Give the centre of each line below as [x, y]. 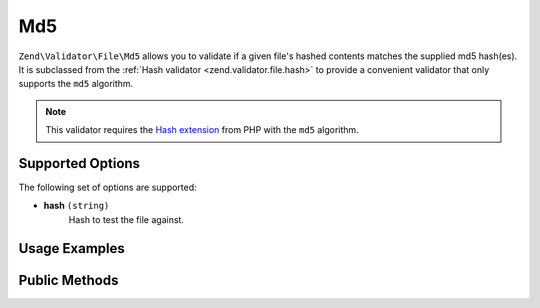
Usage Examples [71, 248]
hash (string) [76, 206]
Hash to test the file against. [126, 219]
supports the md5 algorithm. [76, 84]
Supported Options [79, 163]
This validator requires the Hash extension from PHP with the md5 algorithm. [202, 130]
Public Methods [68, 280]
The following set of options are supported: [107, 187]
